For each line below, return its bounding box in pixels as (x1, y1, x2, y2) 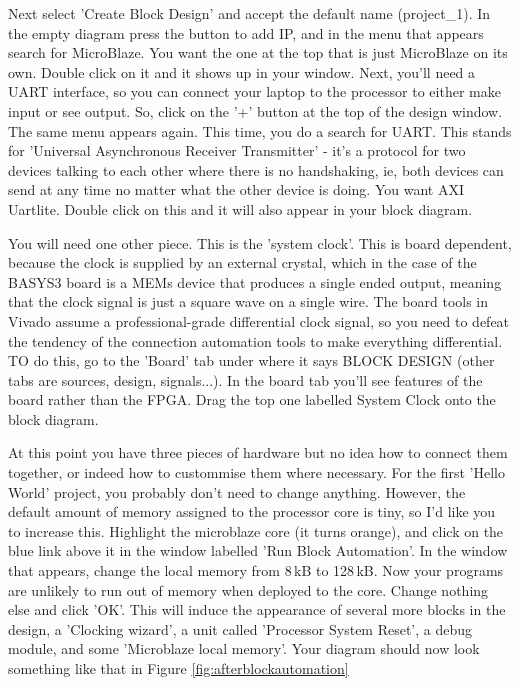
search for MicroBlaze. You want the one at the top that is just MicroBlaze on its (8, 42, 508, 63)
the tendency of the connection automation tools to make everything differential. (8, 330, 503, 351)
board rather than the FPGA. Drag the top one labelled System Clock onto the (8, 389, 496, 410)
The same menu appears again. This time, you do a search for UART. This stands (8, 120, 512, 141)
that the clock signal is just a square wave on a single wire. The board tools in (8, 291, 489, 312)
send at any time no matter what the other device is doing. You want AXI (8, 179, 464, 200)
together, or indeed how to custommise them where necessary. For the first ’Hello (8, 462, 505, 483)
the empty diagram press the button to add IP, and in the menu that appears (8, 22, 484, 43)
